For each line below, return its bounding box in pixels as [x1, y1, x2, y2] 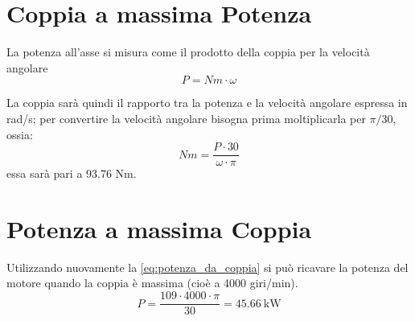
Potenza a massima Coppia [6, 212, 312, 245]
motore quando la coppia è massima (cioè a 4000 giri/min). [6, 274, 298, 291]
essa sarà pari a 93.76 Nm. [6, 165, 137, 182]
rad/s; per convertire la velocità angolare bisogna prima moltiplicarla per [6, 109, 366, 126]
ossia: [6, 126, 33, 142]
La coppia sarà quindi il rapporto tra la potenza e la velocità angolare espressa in [6, 94, 408, 111]
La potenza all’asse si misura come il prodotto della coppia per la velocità [6, 43, 370, 60]
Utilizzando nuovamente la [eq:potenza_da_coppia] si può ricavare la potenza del [6, 258, 409, 275]
